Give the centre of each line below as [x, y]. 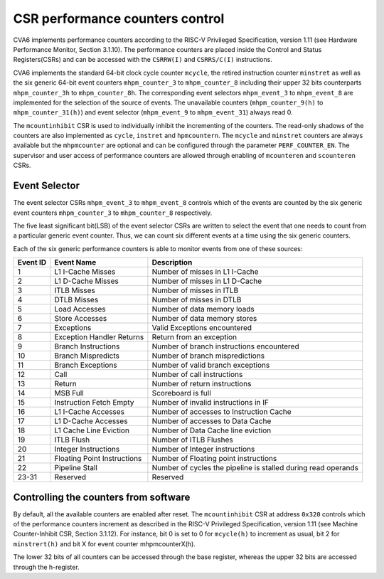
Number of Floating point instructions [214, 459]
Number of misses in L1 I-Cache [205, 272]
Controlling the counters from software [102, 497]
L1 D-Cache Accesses [91, 421]
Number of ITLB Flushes [193, 440]
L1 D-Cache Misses [86, 281]
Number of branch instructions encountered [225, 346]
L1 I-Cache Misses [85, 272]
